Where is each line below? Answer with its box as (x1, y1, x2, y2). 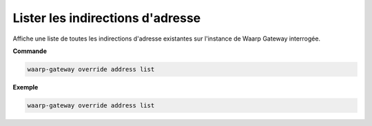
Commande (12, 47, 48, 55)
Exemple (12, 83, 39, 91)
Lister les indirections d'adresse (12, 10, 201, 25)
